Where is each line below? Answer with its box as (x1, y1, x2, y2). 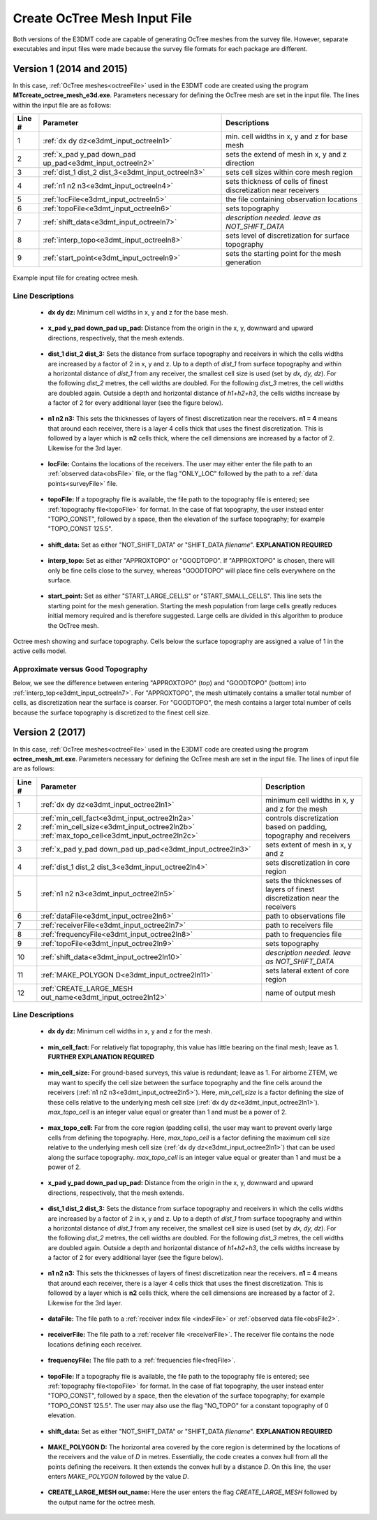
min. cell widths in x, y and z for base (226, 131, 348, 141)
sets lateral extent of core (265, 966, 350, 975)
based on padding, (265, 822, 327, 831)
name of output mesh (265, 988, 337, 998)
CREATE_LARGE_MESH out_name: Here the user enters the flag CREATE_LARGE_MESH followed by (47, 1488, 338, 1496)
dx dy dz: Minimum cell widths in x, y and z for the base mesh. (47, 308, 228, 316)
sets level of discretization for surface (226, 231, 350, 241)
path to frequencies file (265, 929, 342, 939)
